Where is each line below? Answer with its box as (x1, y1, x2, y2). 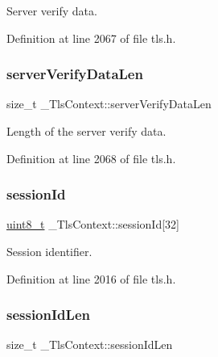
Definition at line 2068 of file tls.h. (6, 149, 176, 166)
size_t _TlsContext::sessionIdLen (6, 336, 173, 353)
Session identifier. (6, 243, 93, 259)
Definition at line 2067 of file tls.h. (6, 29, 176, 46)
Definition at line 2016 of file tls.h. (6, 270, 176, 287)
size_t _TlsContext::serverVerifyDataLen (6, 95, 212, 112)
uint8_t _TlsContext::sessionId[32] (6, 216, 179, 233)
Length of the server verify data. (6, 123, 167, 139)
